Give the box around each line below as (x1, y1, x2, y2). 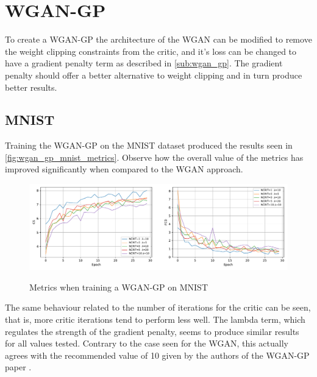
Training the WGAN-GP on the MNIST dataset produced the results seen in (5, 139, 293, 152)
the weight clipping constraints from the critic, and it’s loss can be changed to (5, 44, 297, 57)
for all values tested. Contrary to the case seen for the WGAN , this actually (5, 337, 288, 350)
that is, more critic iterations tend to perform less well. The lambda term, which (5, 313, 305, 326)
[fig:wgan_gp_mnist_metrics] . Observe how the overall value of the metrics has (5, 150, 304, 163)
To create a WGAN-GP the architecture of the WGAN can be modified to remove (5, 33, 312, 46)
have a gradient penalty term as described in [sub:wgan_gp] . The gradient (5, 57, 283, 69)
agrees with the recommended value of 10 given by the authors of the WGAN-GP (5, 348, 310, 361)
